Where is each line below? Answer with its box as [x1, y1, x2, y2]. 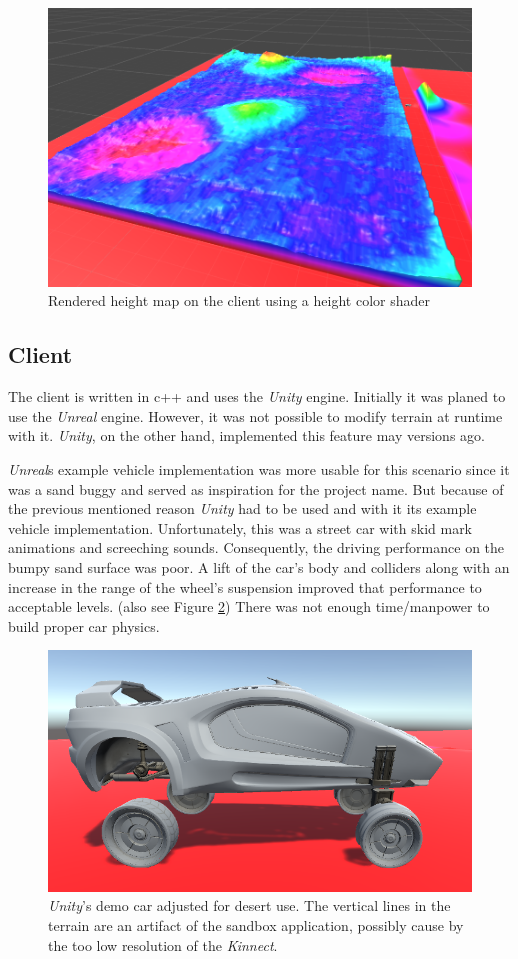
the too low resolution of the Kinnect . [48, 934, 278, 955]
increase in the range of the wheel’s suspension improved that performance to [8, 576, 482, 597]
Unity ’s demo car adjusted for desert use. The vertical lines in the [48, 895, 451, 916]
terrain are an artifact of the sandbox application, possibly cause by [48, 915, 464, 936]
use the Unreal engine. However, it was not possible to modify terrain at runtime [8, 405, 503, 426]
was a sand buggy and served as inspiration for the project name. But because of [8, 478, 504, 499]
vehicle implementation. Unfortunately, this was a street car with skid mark [8, 517, 473, 538]
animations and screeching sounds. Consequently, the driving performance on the [8, 537, 505, 558]
